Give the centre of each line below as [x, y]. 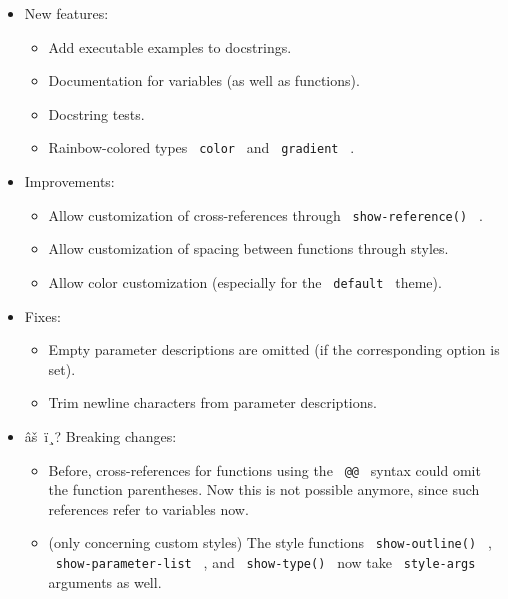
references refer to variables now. [148, 508]
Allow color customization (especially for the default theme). [245, 281]
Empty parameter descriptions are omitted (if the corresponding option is [274, 349]
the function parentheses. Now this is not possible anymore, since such [264, 489]
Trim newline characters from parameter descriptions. [212, 402]
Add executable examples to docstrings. [170, 46]
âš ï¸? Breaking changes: [100, 435]
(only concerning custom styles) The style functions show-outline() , [270, 542]
